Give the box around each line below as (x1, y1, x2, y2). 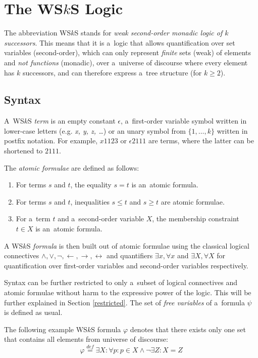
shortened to (4, 145, 43, 156)
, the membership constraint (152, 213, 239, 224)
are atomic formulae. (161, 196, 225, 207)
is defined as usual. (4, 307, 63, 317)
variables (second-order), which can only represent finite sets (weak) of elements (4, 47, 251, 58)
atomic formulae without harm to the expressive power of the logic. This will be (4, 287, 251, 298)
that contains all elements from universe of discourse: (4, 334, 168, 344)
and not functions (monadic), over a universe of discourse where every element (4, 57, 248, 67)
